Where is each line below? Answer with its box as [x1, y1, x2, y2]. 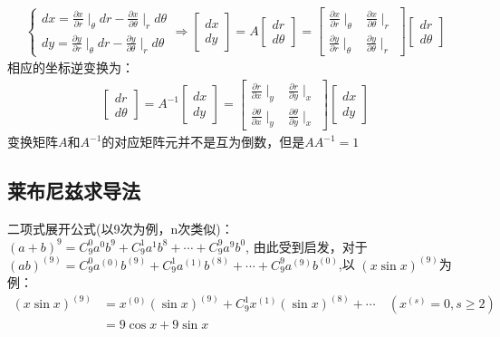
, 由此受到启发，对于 [245, 236, 368, 255]
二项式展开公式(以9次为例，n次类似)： [7, 219, 234, 238]
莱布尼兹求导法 [7, 177, 140, 205]
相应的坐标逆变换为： [7, 58, 134, 77]
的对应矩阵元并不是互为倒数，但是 [101, 132, 305, 151]
